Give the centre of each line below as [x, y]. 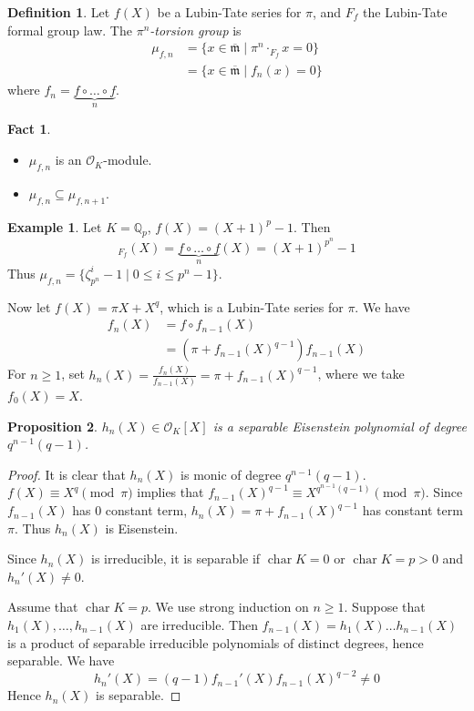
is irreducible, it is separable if [176, 559]
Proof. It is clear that [67, 474]
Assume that [43, 607]
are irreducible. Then [199, 625]
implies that [170, 492]
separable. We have [61, 660]
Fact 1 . [29, 129]
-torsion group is [196, 30]
